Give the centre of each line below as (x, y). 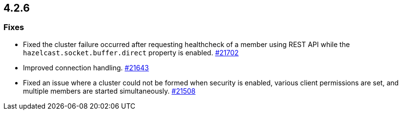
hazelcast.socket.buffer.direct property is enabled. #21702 (131, 52)
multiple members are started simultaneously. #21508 (109, 91)
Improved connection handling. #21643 (86, 67)
